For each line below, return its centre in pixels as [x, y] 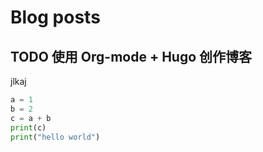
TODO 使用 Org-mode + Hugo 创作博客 [131, 56]
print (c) [28, 127]
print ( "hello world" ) [55, 137]
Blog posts [55, 17]
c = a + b [31, 118]
